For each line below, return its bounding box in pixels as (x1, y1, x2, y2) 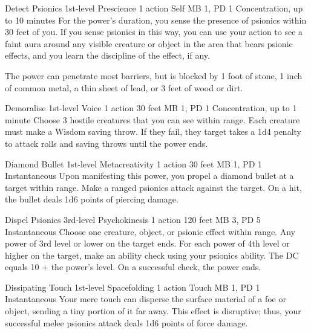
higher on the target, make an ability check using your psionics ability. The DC (5, 248, 299, 261)
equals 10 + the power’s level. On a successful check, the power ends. (5, 260, 261, 273)
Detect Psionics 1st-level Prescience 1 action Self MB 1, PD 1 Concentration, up (5, 2, 303, 14)
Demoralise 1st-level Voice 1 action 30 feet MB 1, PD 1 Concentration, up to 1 (5, 102, 297, 114)
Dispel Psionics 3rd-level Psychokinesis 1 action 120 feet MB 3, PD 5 (5, 213, 261, 225)
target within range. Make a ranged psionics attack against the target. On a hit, (5, 181, 302, 193)
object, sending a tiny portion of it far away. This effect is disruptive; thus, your (5, 305, 301, 317)
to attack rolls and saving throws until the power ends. (5, 137, 208, 149)
